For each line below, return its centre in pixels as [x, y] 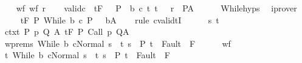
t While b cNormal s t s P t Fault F [87, 55]
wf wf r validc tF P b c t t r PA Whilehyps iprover [156, 8]
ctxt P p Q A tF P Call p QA [67, 31]
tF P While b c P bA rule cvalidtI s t [120, 19]
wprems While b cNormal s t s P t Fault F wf [118, 43]
